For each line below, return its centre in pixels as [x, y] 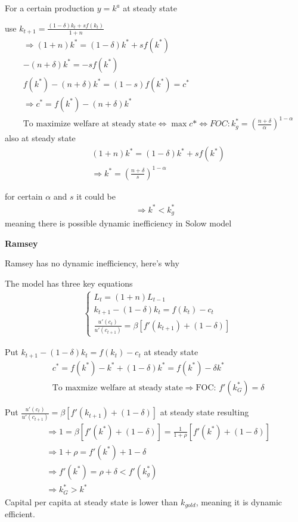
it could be [96, 196]
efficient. [20, 514]
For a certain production [50, 8]
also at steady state [40, 138]
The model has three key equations [69, 283]
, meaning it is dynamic [239, 501]
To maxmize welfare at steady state [117, 388]
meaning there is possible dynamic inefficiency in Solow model [118, 223]
